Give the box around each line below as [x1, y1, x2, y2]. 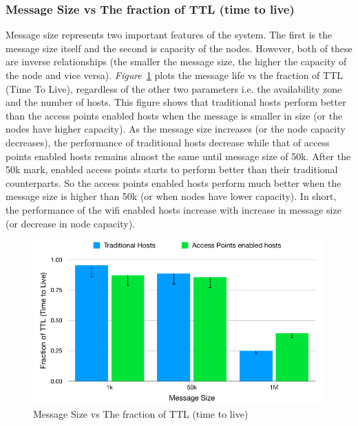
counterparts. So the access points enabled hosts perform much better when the [6, 175, 341, 190]
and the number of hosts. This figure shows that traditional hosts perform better [6, 95, 346, 109]
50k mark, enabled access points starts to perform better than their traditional [6, 162, 338, 177]
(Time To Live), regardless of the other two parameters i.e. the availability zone [6, 81, 342, 96]
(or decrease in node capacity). [6, 216, 135, 230]
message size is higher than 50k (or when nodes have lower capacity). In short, [6, 189, 337, 203]
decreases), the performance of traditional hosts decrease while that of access [6, 135, 330, 149]
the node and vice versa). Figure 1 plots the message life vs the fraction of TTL [6, 68, 343, 82]
